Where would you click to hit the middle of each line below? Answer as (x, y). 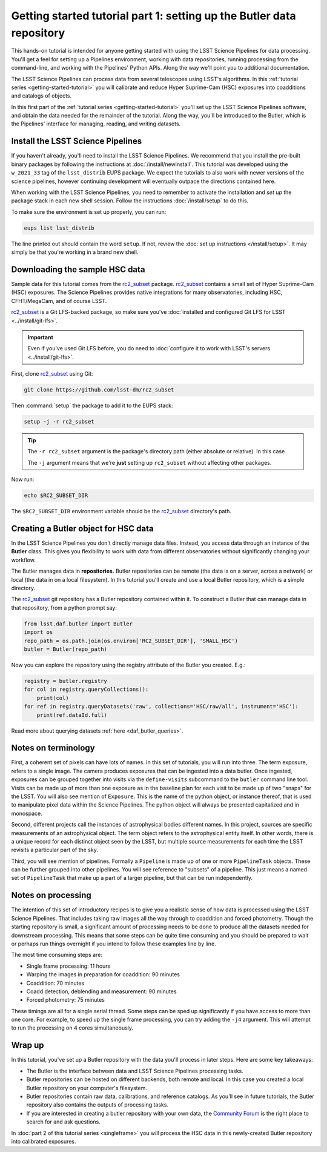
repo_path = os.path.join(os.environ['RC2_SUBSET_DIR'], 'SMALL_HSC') (131, 641)
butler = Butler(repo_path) (65, 649)
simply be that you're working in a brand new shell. (75, 252)
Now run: (23, 479)
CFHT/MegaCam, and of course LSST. (59, 301)
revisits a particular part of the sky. (54, 850)
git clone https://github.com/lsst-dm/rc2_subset (99, 390)
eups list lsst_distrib (59, 228)
